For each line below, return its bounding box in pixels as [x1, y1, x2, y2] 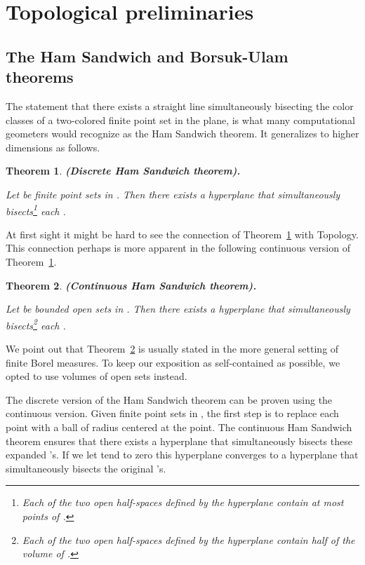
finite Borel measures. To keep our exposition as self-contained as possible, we [6, 355, 340, 369]
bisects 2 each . [6, 315, 66, 332]
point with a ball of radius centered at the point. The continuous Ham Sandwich [6, 419, 352, 434]
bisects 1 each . [6, 201, 66, 218]
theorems [6, 66, 74, 88]
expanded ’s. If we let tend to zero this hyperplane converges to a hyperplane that [6, 447, 359, 462]
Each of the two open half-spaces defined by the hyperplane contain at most [22, 495, 344, 510]
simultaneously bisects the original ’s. [6, 461, 166, 475]
